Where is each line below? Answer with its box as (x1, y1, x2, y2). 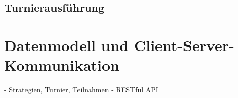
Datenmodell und (4, 34, 129, 55)
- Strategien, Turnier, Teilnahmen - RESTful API (4, 84, 158, 95)
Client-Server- (134, 34, 234, 55)
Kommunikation (4, 55, 119, 76)
